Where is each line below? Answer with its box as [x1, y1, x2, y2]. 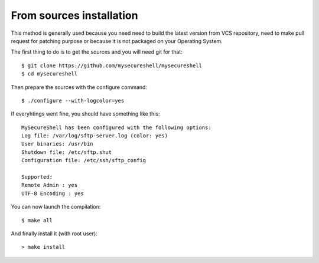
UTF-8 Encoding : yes [21, 190, 84, 197]
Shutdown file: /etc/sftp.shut [21, 149, 112, 156]
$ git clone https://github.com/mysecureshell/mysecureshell [21, 62, 202, 69]
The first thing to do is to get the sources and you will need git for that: [11, 48, 183, 55]
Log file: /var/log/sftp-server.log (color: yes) [21, 133, 168, 139]
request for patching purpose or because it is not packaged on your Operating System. [11, 37, 223, 44]
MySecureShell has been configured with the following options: [21, 124, 212, 131]
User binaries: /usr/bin [21, 140, 93, 147]
